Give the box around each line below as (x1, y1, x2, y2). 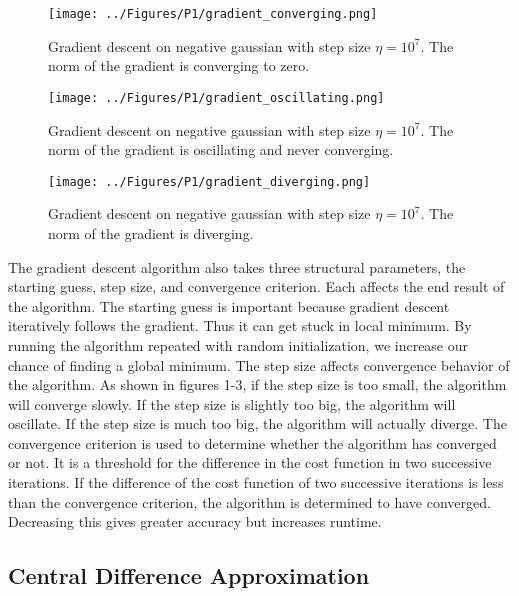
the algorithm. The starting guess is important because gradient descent (8, 295, 450, 316)
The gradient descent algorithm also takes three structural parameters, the (8, 256, 466, 277)
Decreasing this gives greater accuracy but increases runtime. (8, 511, 382, 532)
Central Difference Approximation (8, 560, 370, 591)
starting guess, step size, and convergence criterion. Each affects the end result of (8, 276, 505, 297)
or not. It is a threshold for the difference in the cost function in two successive (8, 452, 492, 473)
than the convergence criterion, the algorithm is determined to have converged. (8, 491, 491, 512)
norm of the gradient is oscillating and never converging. (48, 139, 394, 160)
